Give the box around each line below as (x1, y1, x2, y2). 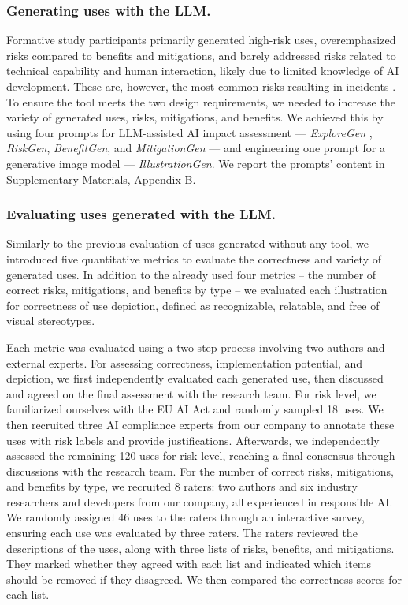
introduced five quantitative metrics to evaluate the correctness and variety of (6, 250, 382, 267)
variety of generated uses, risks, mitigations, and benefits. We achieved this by (6, 109, 384, 125)
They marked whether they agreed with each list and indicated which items (6, 555, 372, 572)
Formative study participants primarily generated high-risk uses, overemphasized (6, 32, 396, 48)
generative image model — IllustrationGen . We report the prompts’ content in (6, 155, 385, 171)
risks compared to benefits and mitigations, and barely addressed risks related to (6, 47, 396, 63)
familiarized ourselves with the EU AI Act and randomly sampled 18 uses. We (6, 401, 384, 417)
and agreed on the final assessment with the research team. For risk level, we (6, 385, 376, 401)
